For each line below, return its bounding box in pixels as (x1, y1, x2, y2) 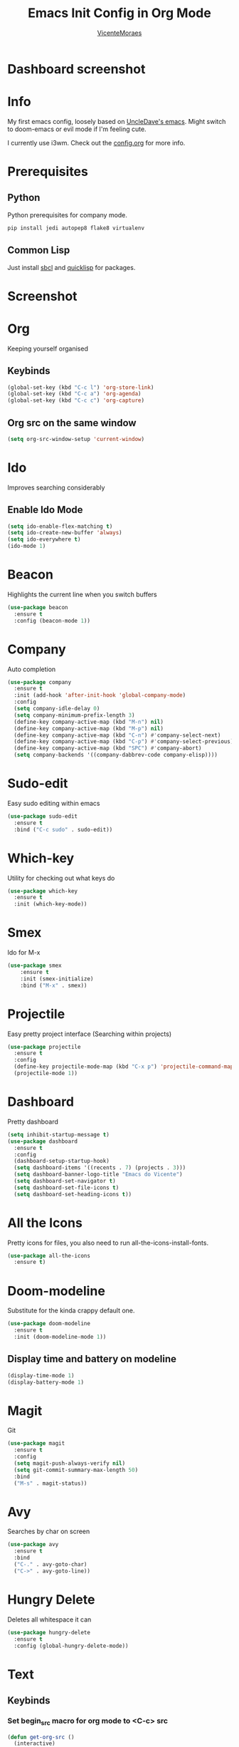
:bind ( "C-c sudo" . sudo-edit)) (14, 826, 113, 833)
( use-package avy (7, 1541, 59, 1548)
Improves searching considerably (7, 483, 105, 492)
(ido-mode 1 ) (7, 543, 46, 550)
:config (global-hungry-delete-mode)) (14, 1642, 129, 1649)
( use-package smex (7, 962, 62, 970)
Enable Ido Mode (7, 504, 83, 516)
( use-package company (7, 678, 72, 685)
